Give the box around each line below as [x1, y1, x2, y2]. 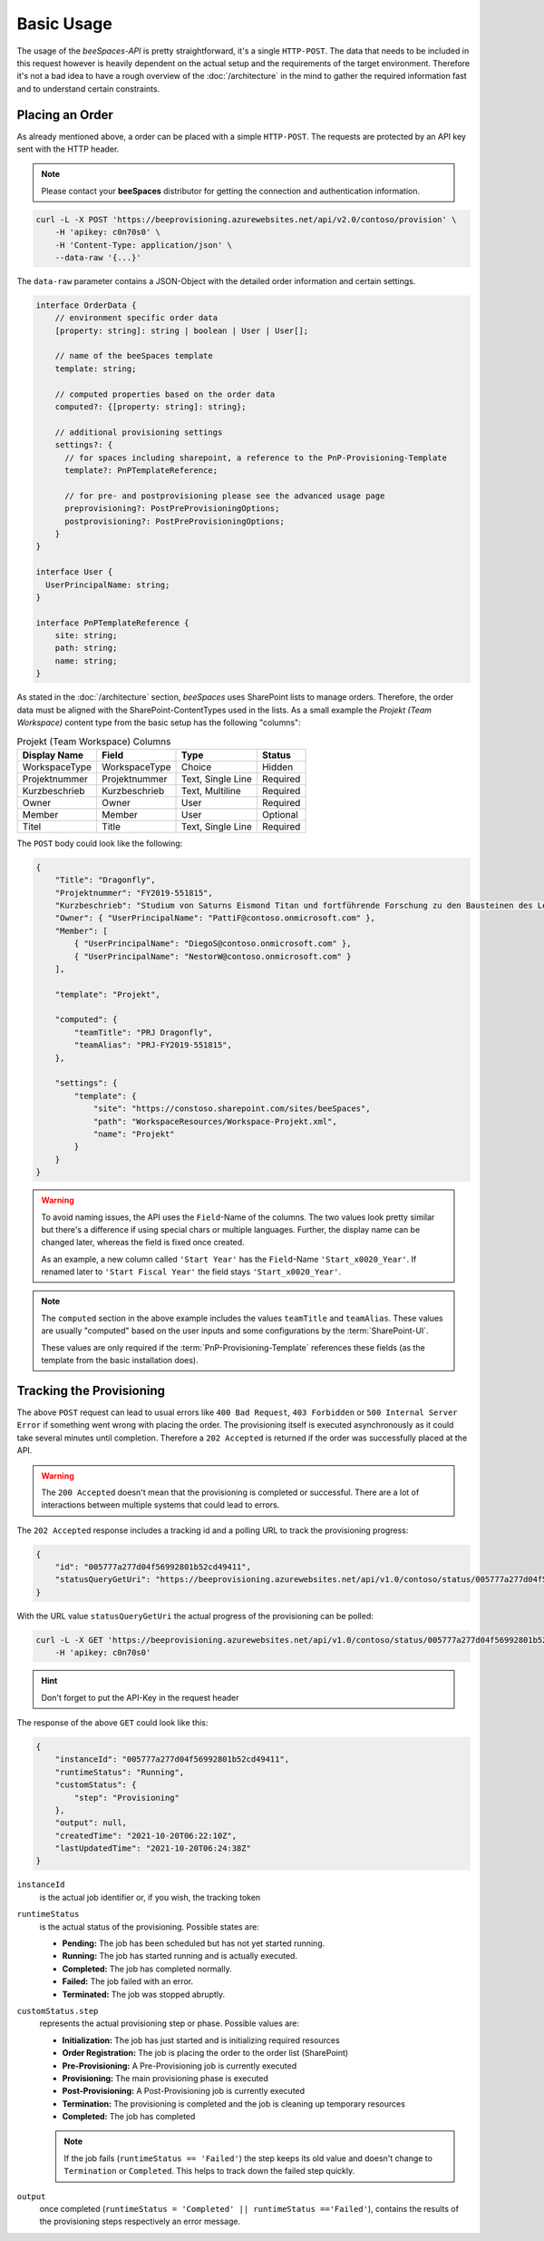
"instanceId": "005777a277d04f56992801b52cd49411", [54, 1754, 290, 1764]
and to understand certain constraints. [16, 83, 160, 94]
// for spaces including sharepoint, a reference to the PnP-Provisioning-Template [64, 452, 448, 463]
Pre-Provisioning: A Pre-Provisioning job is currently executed [62, 2060, 297, 2071]
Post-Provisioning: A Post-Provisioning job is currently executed [62, 2086, 306, 2097]
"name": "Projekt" [92, 1128, 176, 1139]
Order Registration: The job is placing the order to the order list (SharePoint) [62, 2048, 349, 2059]
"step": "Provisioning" [73, 1793, 180, 1803]
